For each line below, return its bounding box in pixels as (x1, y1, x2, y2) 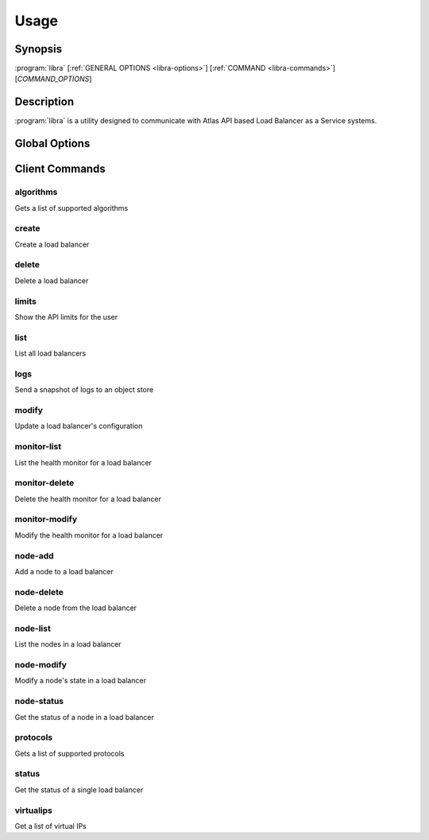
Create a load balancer (14, 239, 90, 249)
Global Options (14, 137, 91, 150)
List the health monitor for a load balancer (14, 457, 153, 467)
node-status (14, 696, 64, 707)
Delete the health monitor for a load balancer (14, 494, 162, 504)
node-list (14, 623, 51, 634)
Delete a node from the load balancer (14, 603, 137, 612)
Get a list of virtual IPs (14, 821, 87, 830)
